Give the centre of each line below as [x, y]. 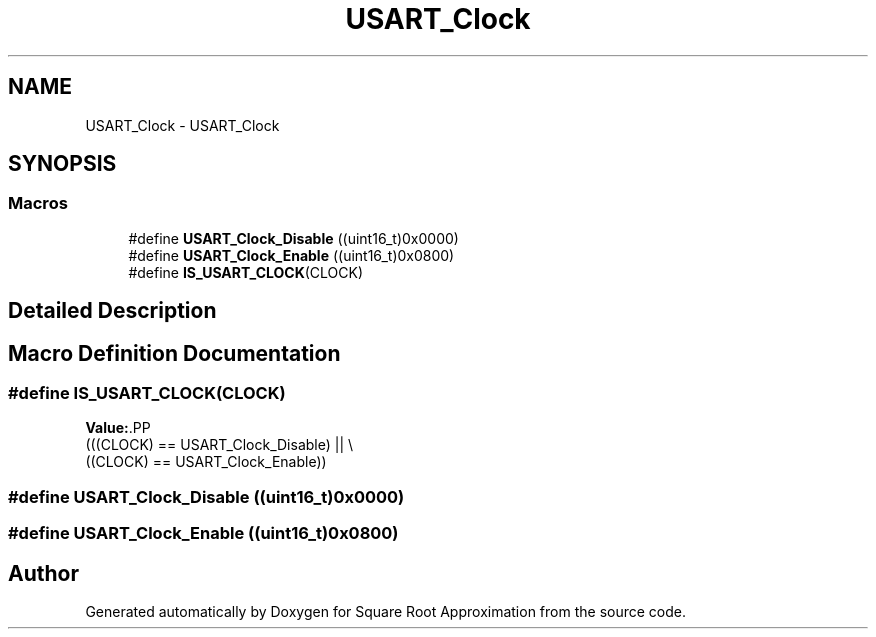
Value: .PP [118, 428]
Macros [38, 203]
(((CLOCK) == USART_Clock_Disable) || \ [219, 445]
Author [43, 573]
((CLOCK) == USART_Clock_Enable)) [206, 462]
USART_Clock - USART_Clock [182, 125]
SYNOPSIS [62, 164]
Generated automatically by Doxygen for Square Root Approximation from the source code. [385, 612]
